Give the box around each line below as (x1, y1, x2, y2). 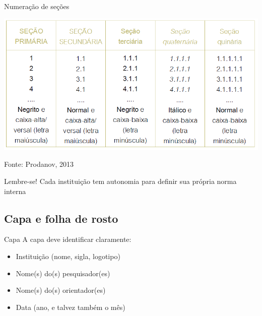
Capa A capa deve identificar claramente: (4, 234, 132, 244)
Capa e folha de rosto (4, 210, 118, 226)
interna (4, 185, 26, 196)
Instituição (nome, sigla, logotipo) (16, 251, 120, 262)
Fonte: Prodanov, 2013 (4, 159, 74, 169)
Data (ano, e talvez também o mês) (16, 301, 125, 312)
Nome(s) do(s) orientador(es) (16, 285, 106, 295)
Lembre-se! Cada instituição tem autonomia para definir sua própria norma (4, 176, 237, 186)
